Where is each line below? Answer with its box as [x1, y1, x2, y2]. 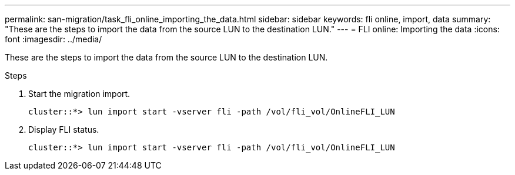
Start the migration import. [28, 89, 131, 99]
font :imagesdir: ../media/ [5, 34, 102, 44]
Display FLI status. [28, 124, 99, 134]
